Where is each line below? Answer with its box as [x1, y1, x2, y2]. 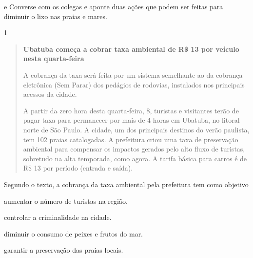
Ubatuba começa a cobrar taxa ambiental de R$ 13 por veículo [23, 43, 239, 54]
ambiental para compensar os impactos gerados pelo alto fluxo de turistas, [23, 144, 245, 154]
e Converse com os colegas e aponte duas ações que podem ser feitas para [4, 1, 223, 11]
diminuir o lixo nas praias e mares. [4, 11, 107, 21]
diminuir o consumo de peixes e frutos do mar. [4, 228, 143, 238]
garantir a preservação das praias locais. [4, 245, 123, 255]
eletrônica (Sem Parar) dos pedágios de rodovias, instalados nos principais [23, 79, 245, 89]
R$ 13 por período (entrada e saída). [23, 163, 133, 173]
